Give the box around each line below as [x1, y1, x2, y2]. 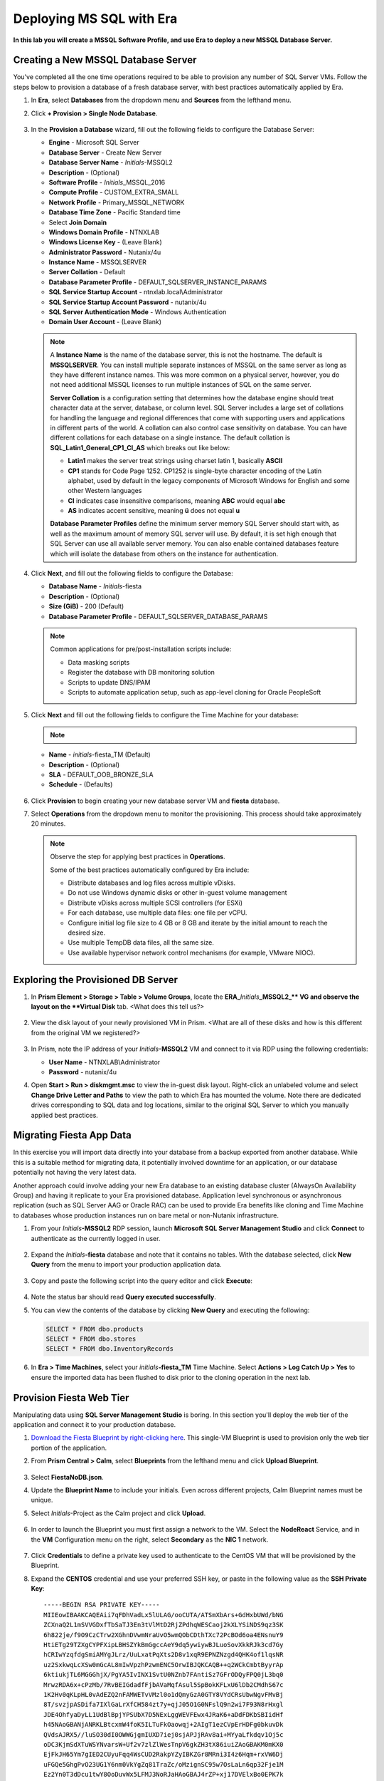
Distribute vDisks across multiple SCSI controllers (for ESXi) [68, 898, 243, 907]
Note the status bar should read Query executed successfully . [31, 1293, 217, 1302]
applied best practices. [31, 1111, 99, 1119]
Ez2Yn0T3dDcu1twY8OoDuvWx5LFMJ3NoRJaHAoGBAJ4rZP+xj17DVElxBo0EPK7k [43, 1770, 284, 1779]
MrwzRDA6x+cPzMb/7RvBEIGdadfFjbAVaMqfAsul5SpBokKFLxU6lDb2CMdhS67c [43, 1681, 284, 1688]
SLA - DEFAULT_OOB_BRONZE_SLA [48, 770, 154, 779]
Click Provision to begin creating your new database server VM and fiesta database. [31, 796, 280, 805]
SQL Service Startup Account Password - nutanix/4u [48, 298, 207, 306]
